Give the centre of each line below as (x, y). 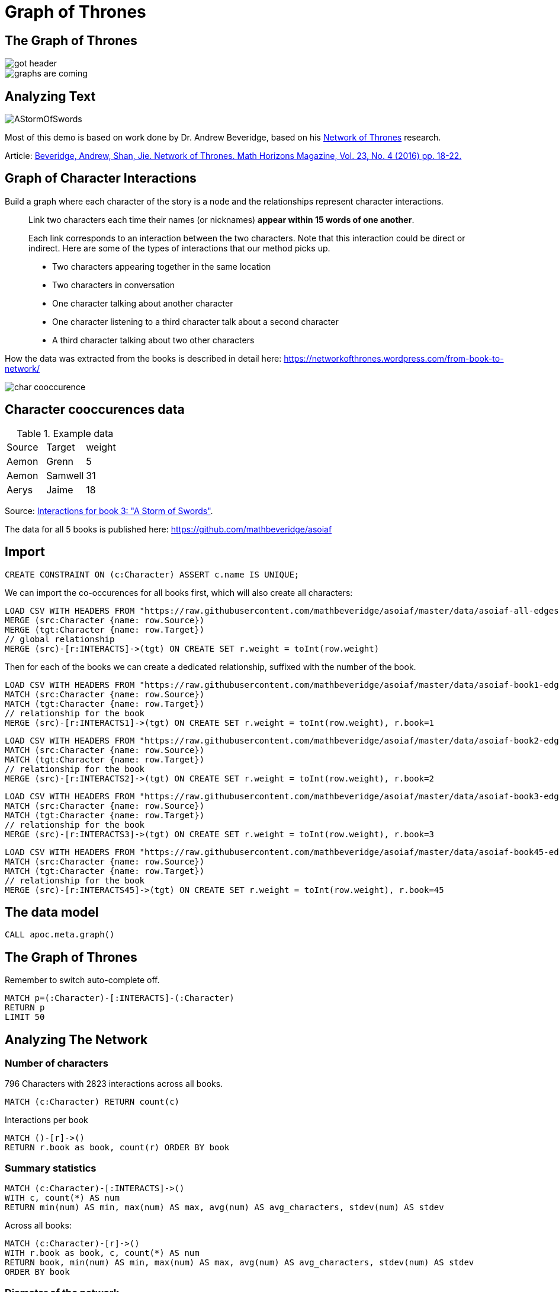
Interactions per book (46, 1120)
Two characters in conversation (114, 285)
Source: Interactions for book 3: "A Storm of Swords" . (109, 511)
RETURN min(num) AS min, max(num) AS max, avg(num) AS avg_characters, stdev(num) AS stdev (224, 1208)
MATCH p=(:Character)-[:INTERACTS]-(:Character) (120, 998)
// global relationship (60, 639)
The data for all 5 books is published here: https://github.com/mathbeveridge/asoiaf (168, 529)
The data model (52, 912)
